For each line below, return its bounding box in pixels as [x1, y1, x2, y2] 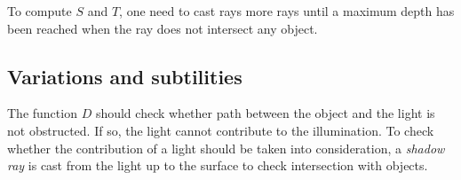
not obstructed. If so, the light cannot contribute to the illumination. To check [7, 121, 434, 139]
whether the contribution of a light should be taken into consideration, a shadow [7, 138, 445, 157]
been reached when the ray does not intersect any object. [7, 19, 318, 37]
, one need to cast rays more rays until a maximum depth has [119, 2, 455, 20]
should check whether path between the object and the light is [95, 104, 435, 122]
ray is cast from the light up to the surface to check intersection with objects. [7, 156, 428, 175]
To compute [7, 2, 72, 20]
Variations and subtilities [7, 62, 242, 90]
